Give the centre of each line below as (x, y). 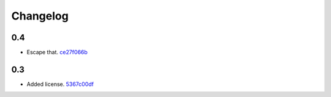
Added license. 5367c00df (60, 84)
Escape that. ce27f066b (57, 52)
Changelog (40, 16)
